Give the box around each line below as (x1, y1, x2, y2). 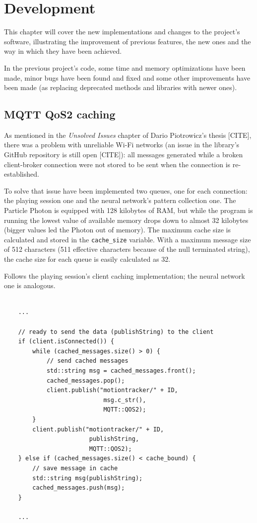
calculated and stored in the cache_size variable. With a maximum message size (4, 234, 251, 244)
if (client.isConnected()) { (18, 338, 114, 345)
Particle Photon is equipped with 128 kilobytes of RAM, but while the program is (4, 205, 253, 215)
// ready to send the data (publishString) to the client (18, 328, 214, 335)
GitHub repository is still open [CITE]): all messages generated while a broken (4, 149, 243, 160)
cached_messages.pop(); (46, 377, 125, 384)
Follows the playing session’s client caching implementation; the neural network (4, 270, 245, 281)
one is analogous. (4, 280, 56, 291)
